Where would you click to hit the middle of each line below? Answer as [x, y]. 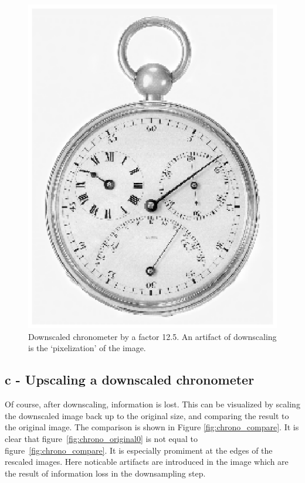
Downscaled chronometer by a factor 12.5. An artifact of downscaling [152, 336]
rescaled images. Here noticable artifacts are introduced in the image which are [147, 462]
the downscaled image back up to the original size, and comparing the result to [147, 415]
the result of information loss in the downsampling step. [105, 473]
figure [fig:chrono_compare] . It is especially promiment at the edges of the [139, 450]
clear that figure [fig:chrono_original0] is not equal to [101, 438]
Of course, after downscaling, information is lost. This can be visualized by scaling [152, 404]
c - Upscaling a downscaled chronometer [130, 380]
